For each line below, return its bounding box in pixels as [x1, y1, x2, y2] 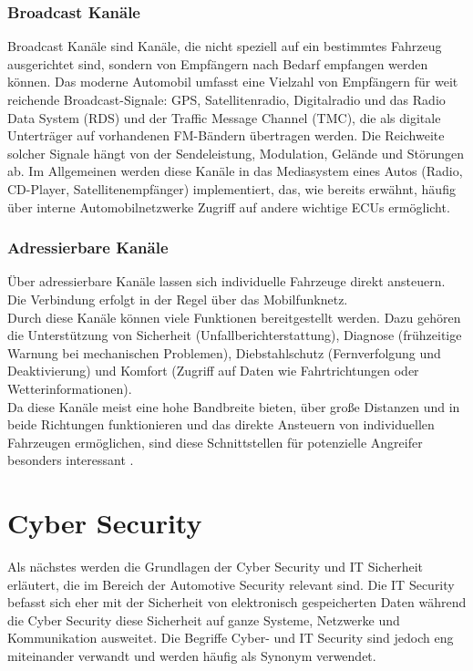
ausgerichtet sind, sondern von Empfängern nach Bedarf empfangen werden [7, 54, 428, 73]
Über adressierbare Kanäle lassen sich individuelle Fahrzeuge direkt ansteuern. [7, 272, 446, 291]
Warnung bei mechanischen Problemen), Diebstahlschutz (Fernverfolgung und [7, 343, 441, 362]
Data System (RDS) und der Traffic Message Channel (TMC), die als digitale [7, 108, 441, 127]
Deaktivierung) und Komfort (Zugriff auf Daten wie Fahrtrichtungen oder [7, 361, 419, 380]
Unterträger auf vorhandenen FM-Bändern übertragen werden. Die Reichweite [7, 126, 445, 145]
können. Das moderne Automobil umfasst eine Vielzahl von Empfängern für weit [7, 72, 458, 91]
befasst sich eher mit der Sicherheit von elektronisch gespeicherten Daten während [7, 593, 467, 612]
